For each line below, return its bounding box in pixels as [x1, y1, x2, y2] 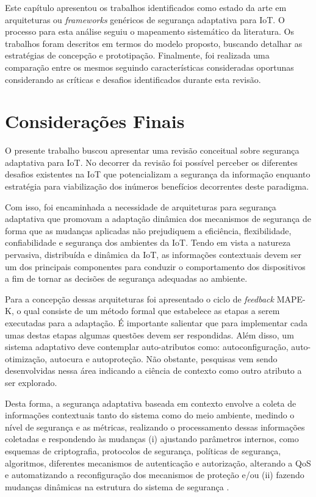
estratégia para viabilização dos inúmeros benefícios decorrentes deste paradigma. [5, 180, 309, 193]
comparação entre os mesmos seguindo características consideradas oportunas [5, 60, 294, 73]
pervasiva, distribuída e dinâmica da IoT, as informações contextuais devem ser [5, 248, 301, 261]
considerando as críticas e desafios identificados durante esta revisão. [5, 73, 261, 85]
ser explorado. [5, 376, 57, 388]
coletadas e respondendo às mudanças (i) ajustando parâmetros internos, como [5, 432, 299, 445]
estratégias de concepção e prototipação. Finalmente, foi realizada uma [5, 49, 270, 62]
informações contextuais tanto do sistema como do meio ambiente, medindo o [5, 409, 295, 421]
